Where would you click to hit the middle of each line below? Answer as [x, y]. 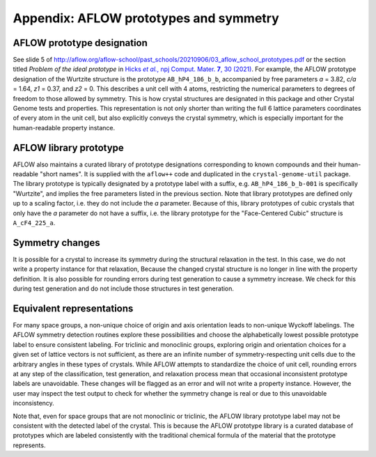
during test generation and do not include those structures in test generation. [124, 288]
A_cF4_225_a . [34, 223]
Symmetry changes [56, 243]
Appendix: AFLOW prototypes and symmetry [146, 18]
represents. [29, 445]
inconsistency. [34, 403]
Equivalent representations [73, 308]
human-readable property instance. [64, 127]
